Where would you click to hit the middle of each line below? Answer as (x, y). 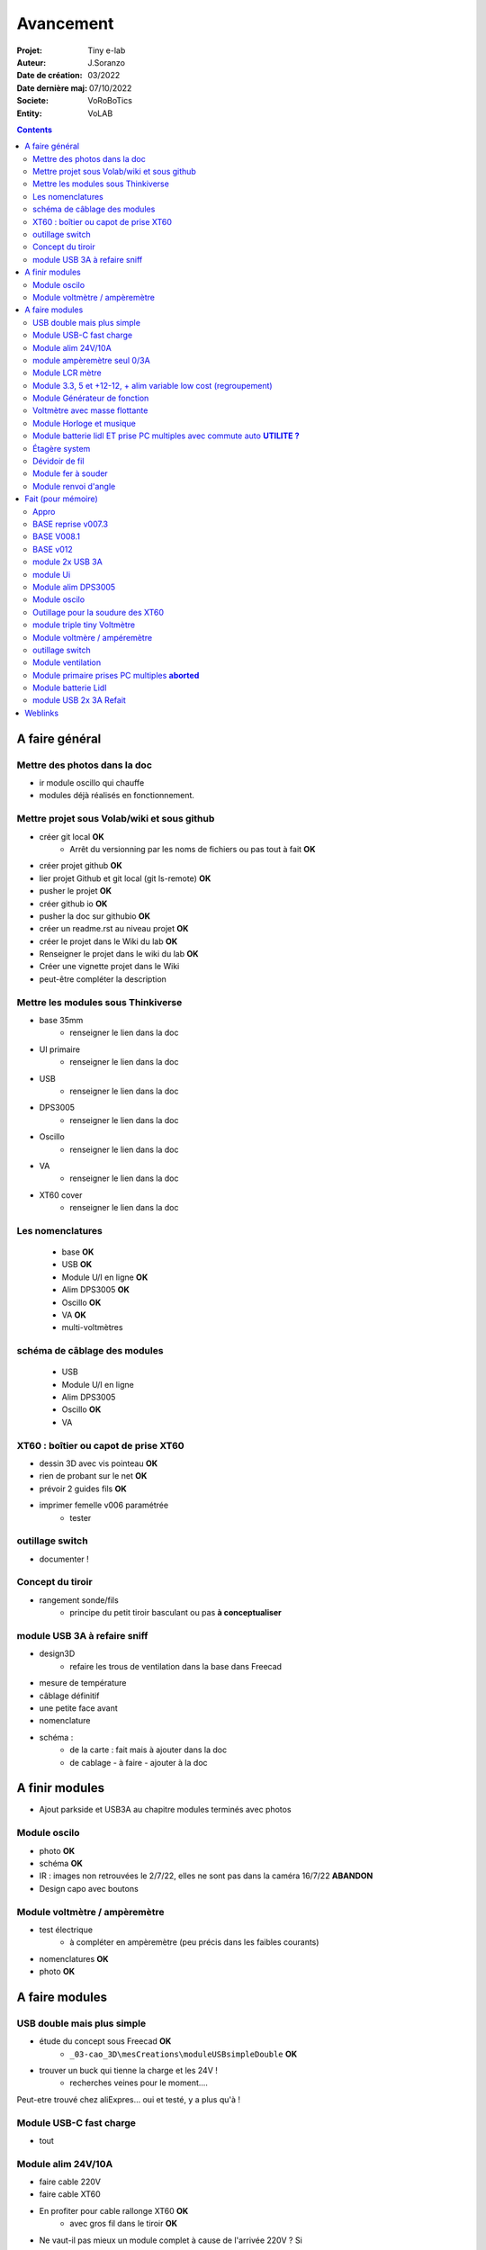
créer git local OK (72, 836)
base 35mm (61, 1020)
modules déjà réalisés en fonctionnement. (117, 796)
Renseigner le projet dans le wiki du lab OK (119, 954)
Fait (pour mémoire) (61, 499)
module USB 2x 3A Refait (79, 700)
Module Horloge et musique (85, 423)
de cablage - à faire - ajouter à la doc (139, 1762)
